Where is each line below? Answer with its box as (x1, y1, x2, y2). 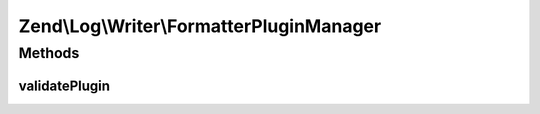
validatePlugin (18, 77, 110, 94)
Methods (18, 44, 80, 62)
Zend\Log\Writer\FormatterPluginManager (18, 15, 382, 37)
